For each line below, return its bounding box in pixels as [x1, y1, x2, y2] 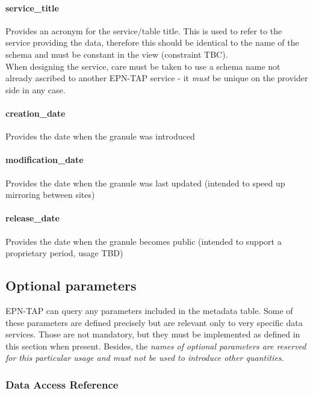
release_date [5, 212, 60, 224]
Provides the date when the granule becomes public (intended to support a [5, 235, 282, 247]
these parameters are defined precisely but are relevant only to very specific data [5, 316, 303, 328]
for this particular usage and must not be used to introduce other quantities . [5, 351, 284, 364]
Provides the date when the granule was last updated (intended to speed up [5, 176, 285, 189]
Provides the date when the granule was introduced [5, 130, 195, 143]
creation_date [5, 106, 66, 119]
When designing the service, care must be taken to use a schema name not [5, 60, 280, 72]
